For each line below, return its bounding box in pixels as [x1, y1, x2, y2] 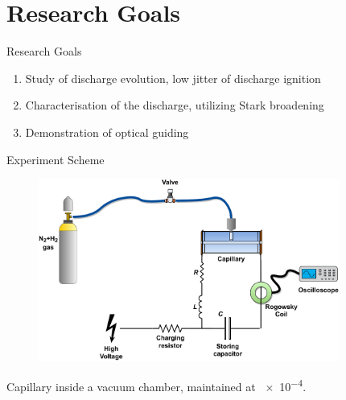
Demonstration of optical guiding [25, 123, 189, 140]
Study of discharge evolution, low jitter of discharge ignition [25, 69, 321, 86]
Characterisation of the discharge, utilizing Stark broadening [25, 97, 324, 113]
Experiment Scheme [6, 151, 105, 167]
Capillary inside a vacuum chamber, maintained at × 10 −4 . [6, 376, 307, 394]
